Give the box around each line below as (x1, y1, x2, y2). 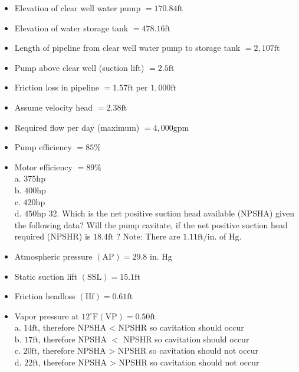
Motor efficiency (14, 160, 73, 173)
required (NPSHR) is (14, 230, 91, 242)
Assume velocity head (14, 101, 93, 113)
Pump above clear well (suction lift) (14, 61, 144, 73)
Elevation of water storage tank (14, 21, 129, 34)
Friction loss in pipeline (14, 81, 99, 93)
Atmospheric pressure (14, 250, 93, 262)
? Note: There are (116, 230, 180, 242)
